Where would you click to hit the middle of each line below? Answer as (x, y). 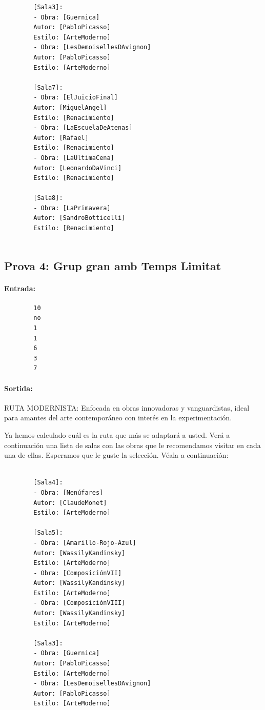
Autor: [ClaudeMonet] (70, 503)
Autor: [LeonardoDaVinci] (78, 168)
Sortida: (18, 388)
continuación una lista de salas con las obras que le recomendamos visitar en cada (132, 445)
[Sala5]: (48, 533)
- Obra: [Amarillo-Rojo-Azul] (85, 543)
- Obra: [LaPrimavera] (72, 208)
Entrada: (20, 288)
